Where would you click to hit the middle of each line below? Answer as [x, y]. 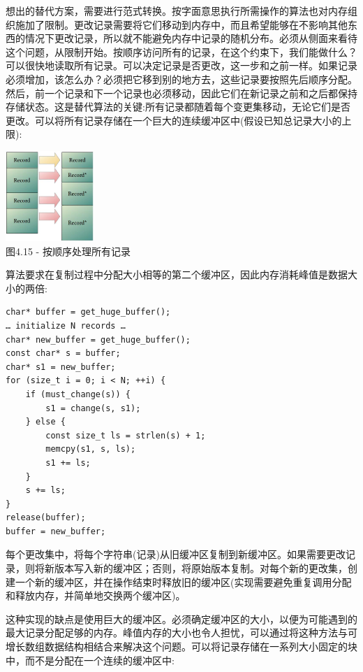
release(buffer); [46, 518]
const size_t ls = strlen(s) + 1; [126, 435]
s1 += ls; [68, 463]
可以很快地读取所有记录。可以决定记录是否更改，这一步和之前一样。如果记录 [181, 65]
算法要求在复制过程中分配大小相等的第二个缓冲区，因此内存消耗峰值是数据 [177, 274]
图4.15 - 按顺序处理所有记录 [68, 251]
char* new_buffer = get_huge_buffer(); [98, 339]
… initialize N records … [66, 326]
